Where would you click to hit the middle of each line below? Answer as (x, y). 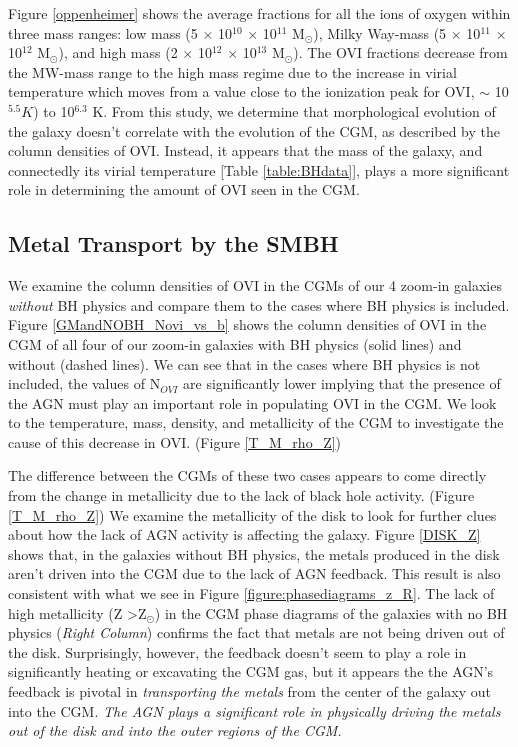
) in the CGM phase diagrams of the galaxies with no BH (331, 612)
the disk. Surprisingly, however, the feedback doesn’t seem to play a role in (237, 651)
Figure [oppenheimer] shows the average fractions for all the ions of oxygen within (259, 13)
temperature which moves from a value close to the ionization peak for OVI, (241, 91)
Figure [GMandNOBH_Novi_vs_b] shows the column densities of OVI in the (247, 324)
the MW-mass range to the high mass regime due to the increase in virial (232, 71)
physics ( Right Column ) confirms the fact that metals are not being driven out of (256, 632)
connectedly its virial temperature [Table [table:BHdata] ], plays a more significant (259, 169)
